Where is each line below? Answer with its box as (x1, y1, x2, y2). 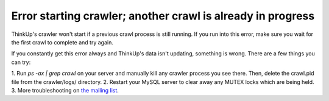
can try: (11, 58, 31, 66)
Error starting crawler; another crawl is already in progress (11, 9, 315, 23)
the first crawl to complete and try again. (11, 38, 114, 46)
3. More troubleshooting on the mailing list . (11, 86, 119, 94)
